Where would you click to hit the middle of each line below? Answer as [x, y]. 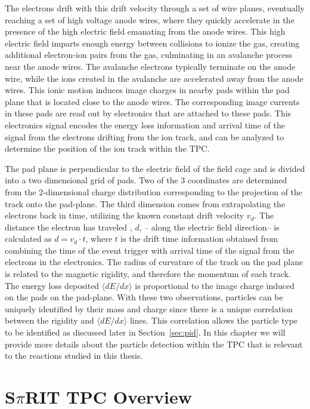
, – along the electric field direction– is [209, 227]
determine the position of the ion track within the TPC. [107, 148]
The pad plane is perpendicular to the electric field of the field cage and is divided [155, 168]
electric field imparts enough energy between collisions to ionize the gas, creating [152, 43]
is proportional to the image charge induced [215, 285]
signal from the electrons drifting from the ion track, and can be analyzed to [145, 136]
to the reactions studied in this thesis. [74, 356]
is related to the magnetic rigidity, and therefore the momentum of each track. [148, 274]
